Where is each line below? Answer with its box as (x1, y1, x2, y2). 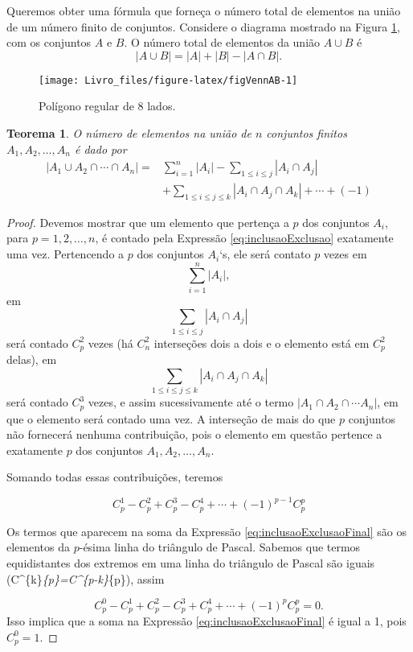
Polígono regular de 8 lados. (39, 97, 176, 114)
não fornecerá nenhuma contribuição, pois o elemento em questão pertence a (6, 426, 382, 443)
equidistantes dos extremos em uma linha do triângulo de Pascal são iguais (6, 555, 375, 572)
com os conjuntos (6, 34, 92, 51)
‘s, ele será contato (219, 246, 311, 262)
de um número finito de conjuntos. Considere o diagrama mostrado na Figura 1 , (6, 18, 400, 35)
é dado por (74, 140, 127, 157)
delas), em (6, 351, 57, 368)
